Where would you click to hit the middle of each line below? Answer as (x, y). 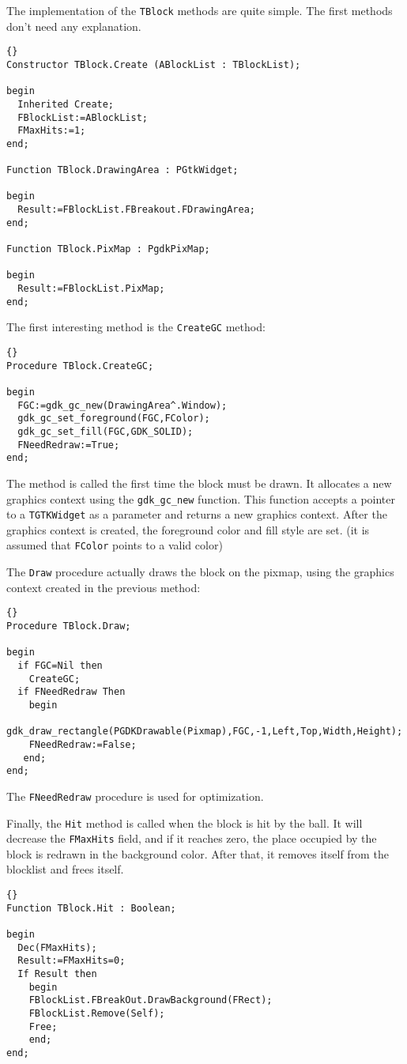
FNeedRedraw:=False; (83, 744)
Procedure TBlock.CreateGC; (80, 366)
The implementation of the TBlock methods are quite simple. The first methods (200, 10)
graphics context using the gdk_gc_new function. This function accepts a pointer (201, 498)
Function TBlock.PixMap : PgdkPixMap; (108, 249)
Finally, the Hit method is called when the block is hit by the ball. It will (185, 823)
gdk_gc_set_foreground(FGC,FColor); (114, 419)
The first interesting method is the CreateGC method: (136, 327)
